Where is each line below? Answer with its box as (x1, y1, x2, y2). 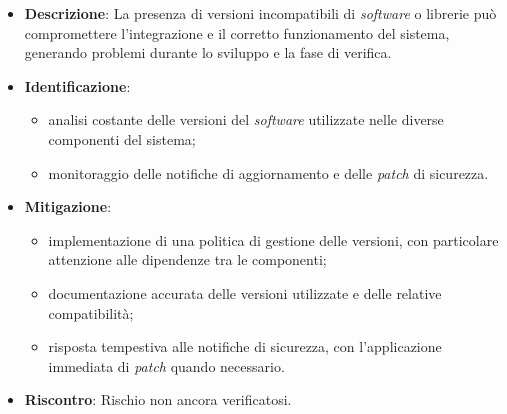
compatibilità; (48, 302, 134, 323)
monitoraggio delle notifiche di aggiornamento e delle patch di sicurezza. (48, 162, 489, 183)
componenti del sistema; (48, 128, 196, 149)
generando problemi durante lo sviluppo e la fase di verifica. (24, 42, 392, 63)
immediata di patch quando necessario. (48, 355, 285, 376)
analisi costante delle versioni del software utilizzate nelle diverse (48, 109, 444, 130)
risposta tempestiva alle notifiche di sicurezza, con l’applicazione (48, 336, 442, 357)
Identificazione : (24, 75, 131, 96)
